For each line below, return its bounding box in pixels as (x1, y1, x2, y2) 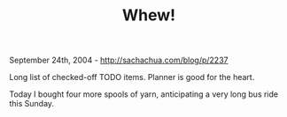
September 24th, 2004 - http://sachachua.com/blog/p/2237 (9, 55, 229, 66)
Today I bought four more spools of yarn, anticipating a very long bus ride (9, 89, 279, 99)
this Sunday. (9, 99, 55, 109)
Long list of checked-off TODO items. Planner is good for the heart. (9, 72, 255, 83)
